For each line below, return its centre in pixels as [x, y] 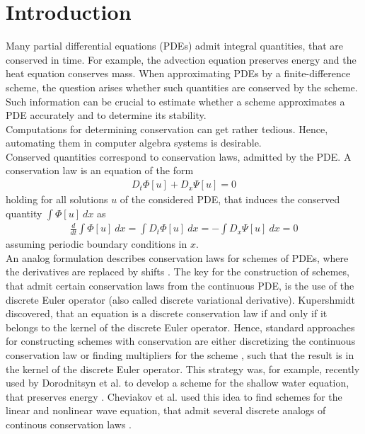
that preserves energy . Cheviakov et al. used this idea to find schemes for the [174, 396]
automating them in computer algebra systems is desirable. [134, 143]
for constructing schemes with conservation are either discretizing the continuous [181, 341]
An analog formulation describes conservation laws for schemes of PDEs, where [177, 257]
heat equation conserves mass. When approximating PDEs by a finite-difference [178, 73]
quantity [24, 213]
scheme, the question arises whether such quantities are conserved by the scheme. [182, 87]
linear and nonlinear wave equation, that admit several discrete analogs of [166, 410]
